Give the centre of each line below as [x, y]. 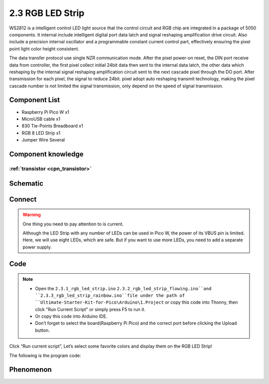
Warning [32, 215]
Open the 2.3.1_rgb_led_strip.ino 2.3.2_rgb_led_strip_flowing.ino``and [123, 288]
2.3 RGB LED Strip [47, 13]
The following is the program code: [45, 355]
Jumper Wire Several [43, 140]
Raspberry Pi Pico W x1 [46, 112]
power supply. [37, 247]
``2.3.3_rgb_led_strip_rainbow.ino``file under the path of [110, 295]
